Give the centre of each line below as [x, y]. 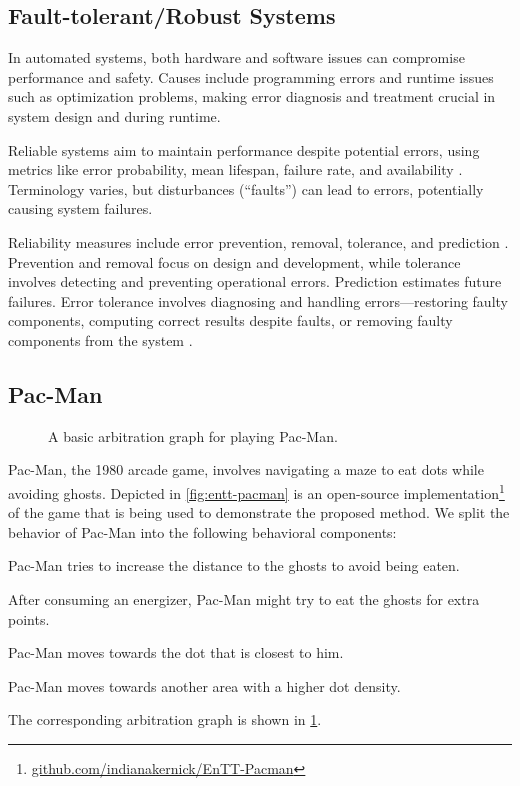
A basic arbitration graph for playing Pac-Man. [193, 435]
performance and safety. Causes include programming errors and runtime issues [251, 76]
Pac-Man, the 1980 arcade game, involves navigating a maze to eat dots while [246, 469]
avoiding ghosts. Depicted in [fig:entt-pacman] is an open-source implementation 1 [256, 491]
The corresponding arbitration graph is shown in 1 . [165, 719]
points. [29, 618]
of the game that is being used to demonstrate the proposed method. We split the [259, 512]
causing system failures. [80, 208]
